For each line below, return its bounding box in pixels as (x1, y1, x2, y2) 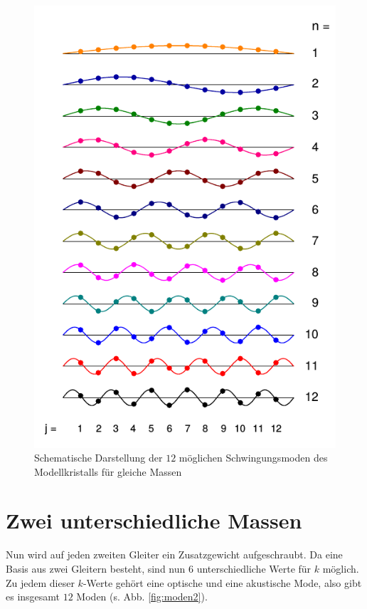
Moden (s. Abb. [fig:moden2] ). (76, 589, 208, 604)
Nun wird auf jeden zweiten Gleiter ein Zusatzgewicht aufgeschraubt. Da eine (6, 547, 343, 562)
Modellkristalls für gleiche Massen (34, 464, 182, 479)
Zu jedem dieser (6, 575, 75, 590)
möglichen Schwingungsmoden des (179, 450, 328, 465)
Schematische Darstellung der (34, 450, 163, 465)
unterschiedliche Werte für (196, 561, 312, 576)
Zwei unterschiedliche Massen (6, 506, 302, 535)
